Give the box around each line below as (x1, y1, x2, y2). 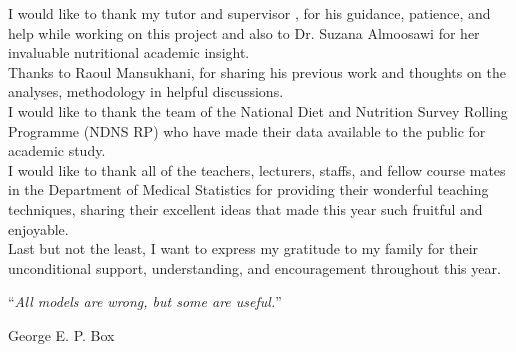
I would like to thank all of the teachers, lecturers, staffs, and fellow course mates (8, 159, 506, 180)
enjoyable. (8, 218, 69, 239)
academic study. (8, 140, 106, 161)
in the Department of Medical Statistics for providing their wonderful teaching (8, 179, 489, 200)
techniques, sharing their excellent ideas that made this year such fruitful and (8, 198, 483, 219)
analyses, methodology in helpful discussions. (8, 81, 284, 102)
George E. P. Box (8, 324, 115, 345)
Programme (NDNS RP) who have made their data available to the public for (8, 120, 486, 141)
